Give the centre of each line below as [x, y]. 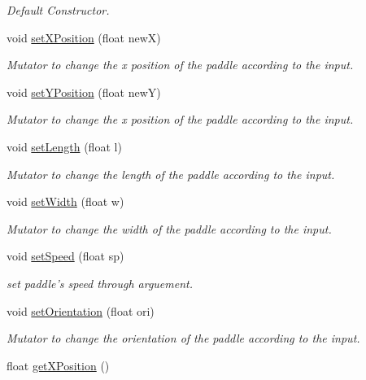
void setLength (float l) [64, 146]
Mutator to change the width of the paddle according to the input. [169, 228]
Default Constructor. [58, 10]
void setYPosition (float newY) [84, 92]
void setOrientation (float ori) [81, 310]
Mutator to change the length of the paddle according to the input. [171, 174]
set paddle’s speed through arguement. [100, 283]
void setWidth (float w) [65, 201]
